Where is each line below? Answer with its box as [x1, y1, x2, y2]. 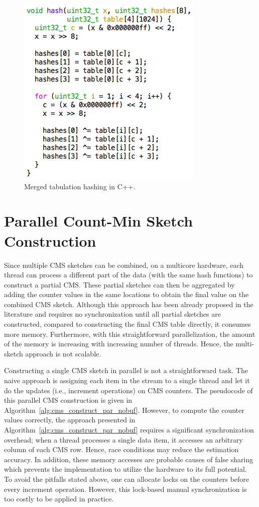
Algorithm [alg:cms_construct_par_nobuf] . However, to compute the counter [4, 404, 244, 415]
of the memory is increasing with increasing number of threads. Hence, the [4, 338, 233, 349]
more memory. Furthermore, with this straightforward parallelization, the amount [4, 328, 255, 339]
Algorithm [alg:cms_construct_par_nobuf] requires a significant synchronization [4, 424, 254, 434]
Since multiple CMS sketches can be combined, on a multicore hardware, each [4, 259, 244, 270]
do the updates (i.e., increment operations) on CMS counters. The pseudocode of [4, 385, 253, 395]
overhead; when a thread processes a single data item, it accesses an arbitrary [4, 434, 243, 445]
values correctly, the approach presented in [4, 414, 136, 425]
